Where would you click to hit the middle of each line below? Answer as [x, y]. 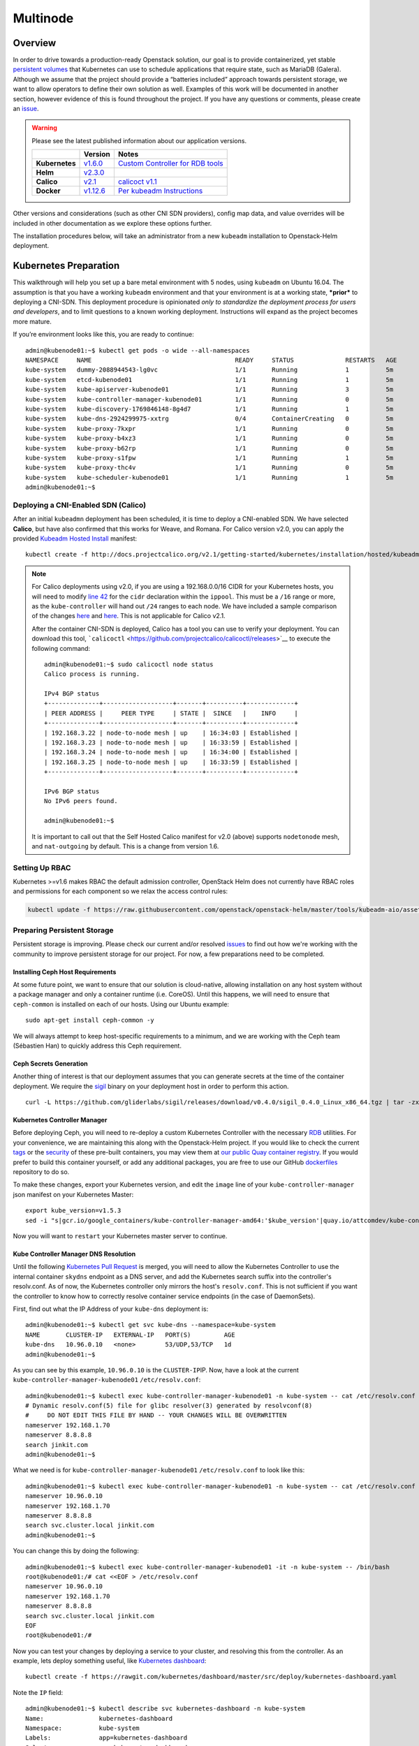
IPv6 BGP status [72, 791]
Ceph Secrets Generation [50, 1063]
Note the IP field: [38, 1692]
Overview [35, 43]
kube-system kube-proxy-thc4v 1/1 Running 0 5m [209, 468]
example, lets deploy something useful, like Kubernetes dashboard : [110, 1661]
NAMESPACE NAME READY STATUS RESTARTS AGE [211, 360]
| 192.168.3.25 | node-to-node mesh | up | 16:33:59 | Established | [171, 762]
